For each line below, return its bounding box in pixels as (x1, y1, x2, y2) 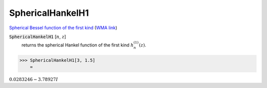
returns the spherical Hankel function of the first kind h (21, 42, 134, 48)
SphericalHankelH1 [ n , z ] (9, 34, 66, 40)
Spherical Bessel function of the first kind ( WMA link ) (9, 25, 118, 31)
